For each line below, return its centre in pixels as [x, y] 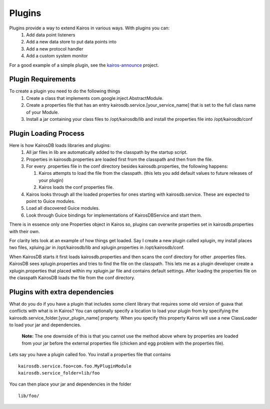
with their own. [24, 231]
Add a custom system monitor [57, 56]
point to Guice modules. [51, 201]
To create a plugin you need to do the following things [65, 91]
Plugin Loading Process [47, 133]
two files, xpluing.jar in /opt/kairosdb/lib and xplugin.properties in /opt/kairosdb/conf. [97, 248]
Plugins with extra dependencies [61, 292]
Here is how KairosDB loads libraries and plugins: [60, 145]
